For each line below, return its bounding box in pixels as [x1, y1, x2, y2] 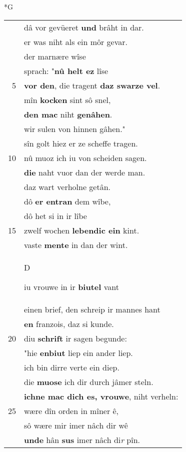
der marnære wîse [24, 50, 86, 62]
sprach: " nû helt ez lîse [24, 64, 108, 76]
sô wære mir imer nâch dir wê [24, 419, 128, 431]
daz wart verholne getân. [24, 180, 110, 192]
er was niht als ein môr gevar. [24, 35, 127, 47]
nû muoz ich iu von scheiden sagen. [24, 151, 147, 163]
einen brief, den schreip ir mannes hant [24, 303, 160, 315]
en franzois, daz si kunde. [24, 317, 114, 329]
